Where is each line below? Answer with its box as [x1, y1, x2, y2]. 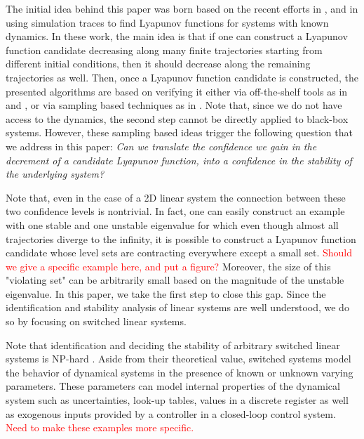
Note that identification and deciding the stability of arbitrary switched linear [6, 337, 340, 352]
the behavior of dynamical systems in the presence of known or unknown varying [6, 365, 353, 379]
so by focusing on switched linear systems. [6, 314, 187, 329]
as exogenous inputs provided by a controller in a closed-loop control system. [6, 406, 336, 421]
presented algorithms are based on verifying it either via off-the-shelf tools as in [6, 84, 348, 98]
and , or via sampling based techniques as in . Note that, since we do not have [6, 98, 342, 112]
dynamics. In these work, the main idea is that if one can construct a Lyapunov [6, 29, 348, 44]
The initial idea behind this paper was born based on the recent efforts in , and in [6, 1, 358, 15]
